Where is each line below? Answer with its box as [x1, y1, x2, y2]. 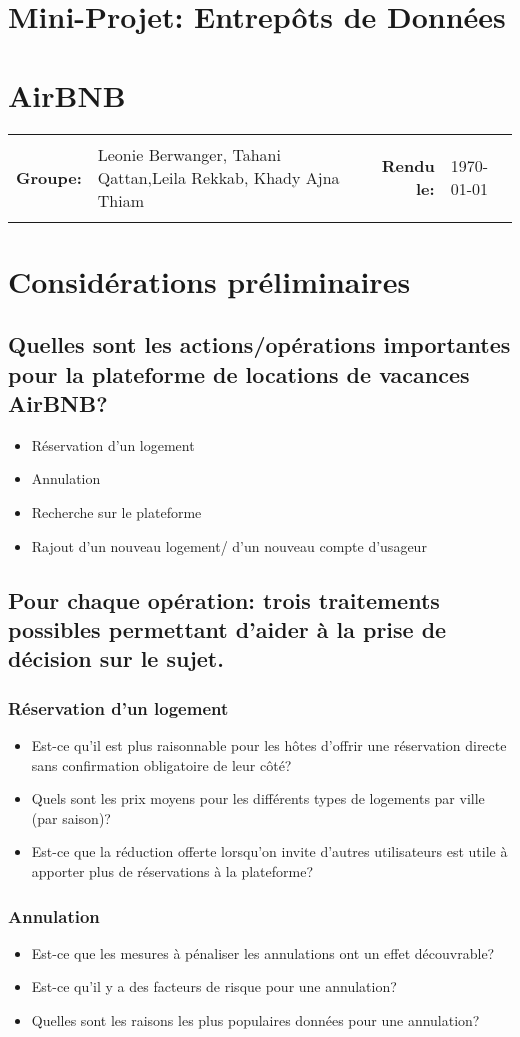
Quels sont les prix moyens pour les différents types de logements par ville [31, 788, 485, 809]
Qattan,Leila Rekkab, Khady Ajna [97, 165, 340, 189]
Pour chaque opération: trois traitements [8, 584, 440, 615]
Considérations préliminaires [8, 260, 411, 301]
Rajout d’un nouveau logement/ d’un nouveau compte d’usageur [31, 535, 427, 556]
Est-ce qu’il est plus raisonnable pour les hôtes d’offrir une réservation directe [31, 735, 507, 756]
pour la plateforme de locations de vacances [8, 358, 470, 389]
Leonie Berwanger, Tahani [97, 142, 281, 166]
